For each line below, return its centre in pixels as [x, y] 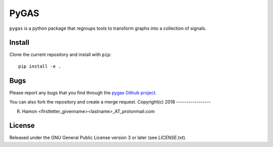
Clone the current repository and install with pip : [60, 55]
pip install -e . [40, 66]
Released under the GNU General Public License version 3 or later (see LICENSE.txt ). [98, 138]
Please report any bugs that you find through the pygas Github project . [83, 92]
